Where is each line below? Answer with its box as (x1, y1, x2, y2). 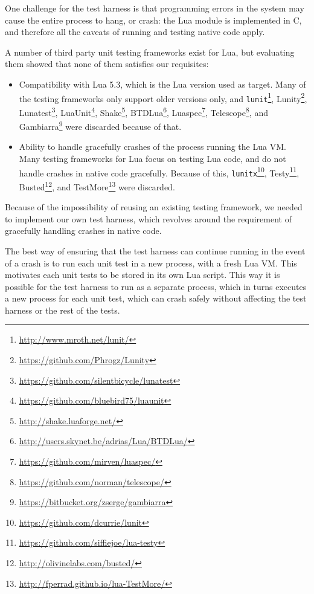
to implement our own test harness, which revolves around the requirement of (5, 212, 292, 225)
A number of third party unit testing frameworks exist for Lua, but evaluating (5, 45, 295, 58)
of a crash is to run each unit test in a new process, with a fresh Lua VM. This (5, 256, 297, 269)
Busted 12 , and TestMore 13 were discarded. (19, 178, 175, 193)
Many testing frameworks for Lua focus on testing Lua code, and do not (19, 152, 286, 164)
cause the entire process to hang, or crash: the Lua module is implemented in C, (5, 13, 302, 26)
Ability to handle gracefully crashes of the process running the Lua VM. (19, 140, 286, 153)
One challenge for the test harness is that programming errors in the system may (5, 2, 304, 14)
